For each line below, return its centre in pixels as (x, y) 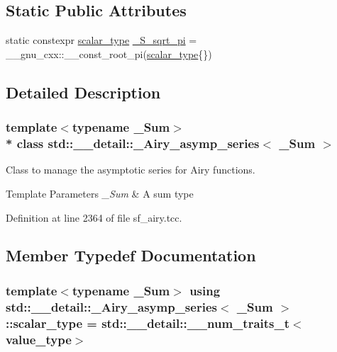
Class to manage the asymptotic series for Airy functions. (131, 170)
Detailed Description (83, 92)
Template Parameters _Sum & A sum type (100, 193)
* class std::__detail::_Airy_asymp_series (133, 143)
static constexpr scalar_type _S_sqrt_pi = (101, 40)
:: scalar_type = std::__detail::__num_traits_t (148, 323)
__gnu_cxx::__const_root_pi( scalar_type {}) (109, 53)
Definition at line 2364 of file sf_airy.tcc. (94, 217)
